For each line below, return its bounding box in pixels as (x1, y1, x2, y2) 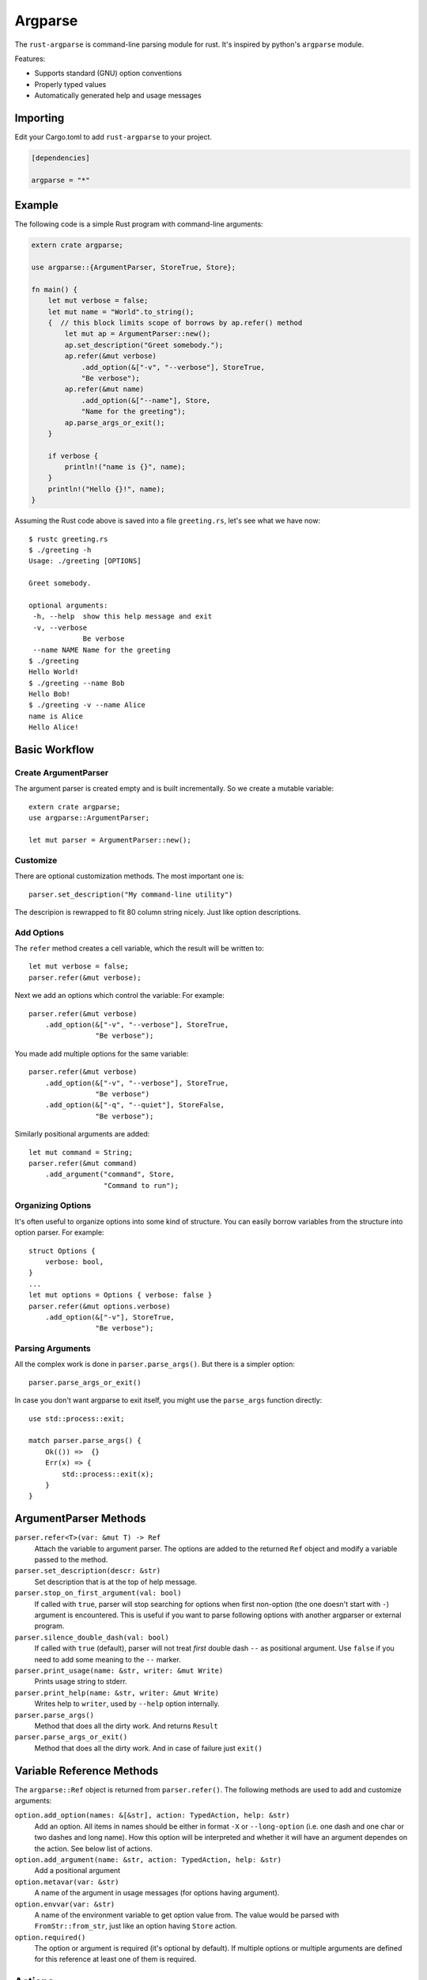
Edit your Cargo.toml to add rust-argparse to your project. (14, 132, 213, 142)
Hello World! (28, 668, 79, 676)
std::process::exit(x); (62, 1469, 154, 1479)
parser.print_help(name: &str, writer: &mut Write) (14, 1688, 220, 1697)
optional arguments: (28, 600, 108, 610)
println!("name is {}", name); (64, 463, 186, 471)
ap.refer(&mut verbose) (64, 352, 157, 360)
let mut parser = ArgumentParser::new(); (28, 836, 191, 844)
